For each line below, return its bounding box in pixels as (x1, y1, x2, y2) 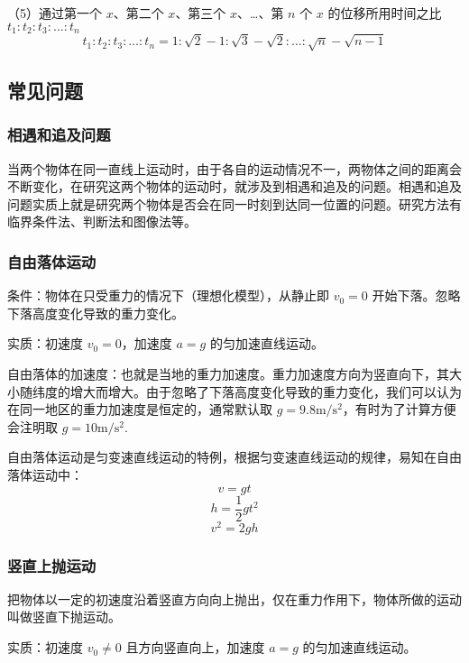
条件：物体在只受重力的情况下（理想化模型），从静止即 (7, 286, 329, 305)
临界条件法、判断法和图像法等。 (7, 212, 197, 231)
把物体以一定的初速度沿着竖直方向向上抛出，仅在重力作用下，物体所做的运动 (7, 589, 462, 608)
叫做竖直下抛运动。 (7, 607, 121, 626)
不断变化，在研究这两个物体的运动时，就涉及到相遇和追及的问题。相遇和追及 (7, 177, 462, 196)
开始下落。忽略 (372, 286, 461, 305)
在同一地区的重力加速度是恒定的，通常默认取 (7, 400, 272, 419)
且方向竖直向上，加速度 (125, 638, 265, 657)
